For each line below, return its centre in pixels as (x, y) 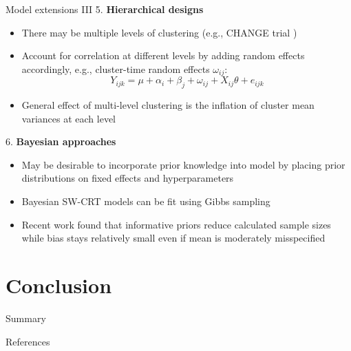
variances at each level (68, 118)
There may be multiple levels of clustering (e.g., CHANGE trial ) (159, 32)
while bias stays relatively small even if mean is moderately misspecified (173, 238)
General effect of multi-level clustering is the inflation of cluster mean (168, 105)
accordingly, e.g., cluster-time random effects (116, 68)
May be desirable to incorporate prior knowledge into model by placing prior (183, 164)
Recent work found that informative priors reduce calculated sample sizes (176, 224)
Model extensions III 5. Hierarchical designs (105, 9)
